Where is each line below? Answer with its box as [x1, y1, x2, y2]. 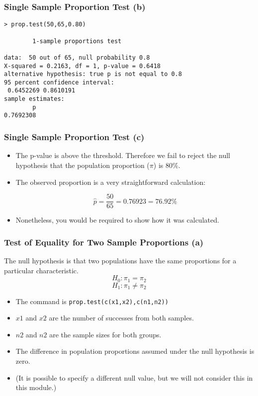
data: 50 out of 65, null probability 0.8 [4, 54, 150, 61]
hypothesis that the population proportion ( [15, 159, 150, 170]
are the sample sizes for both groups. [49, 329, 162, 339]
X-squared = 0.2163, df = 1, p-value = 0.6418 [4, 62, 161, 70]
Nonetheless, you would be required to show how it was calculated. [15, 215, 219, 225]
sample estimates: [4, 95, 65, 103]
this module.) [15, 382, 57, 393]
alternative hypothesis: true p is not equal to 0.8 [4, 71, 182, 78]
